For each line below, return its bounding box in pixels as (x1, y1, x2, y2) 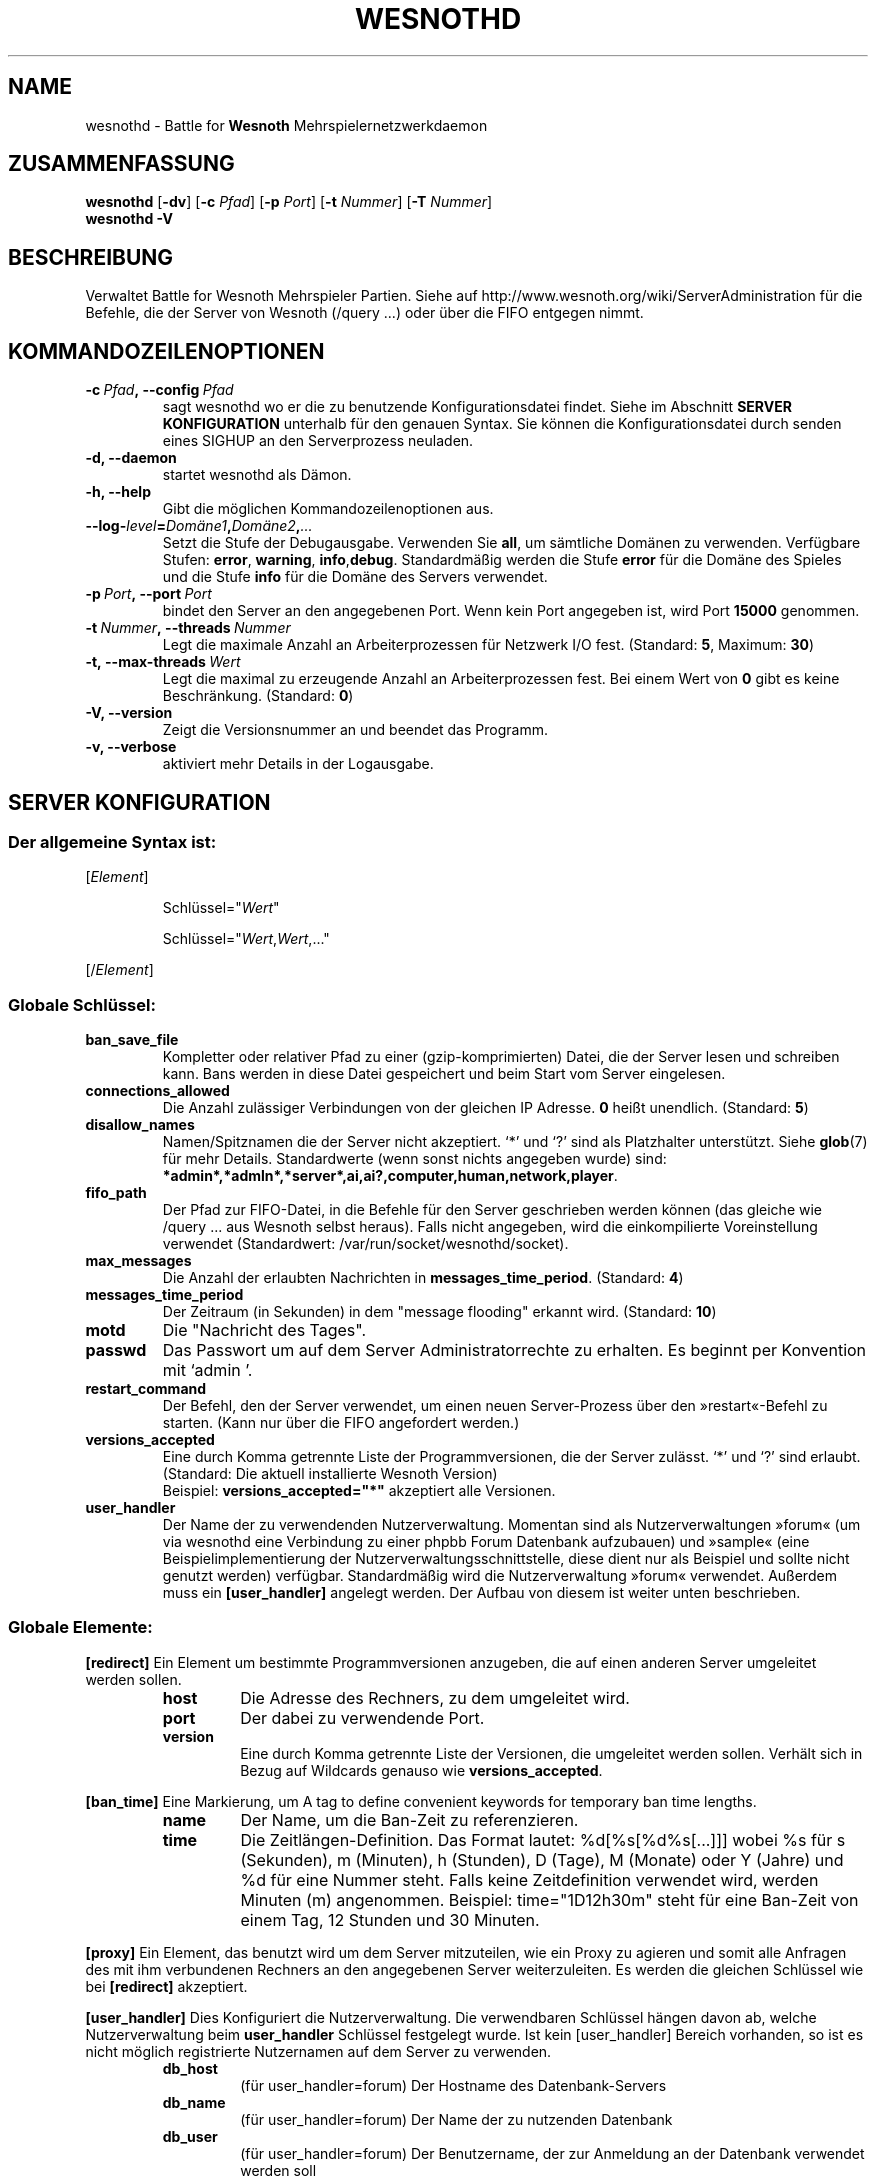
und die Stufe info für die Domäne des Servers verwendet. (162, 568, 548, 586)
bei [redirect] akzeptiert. (85, 1977, 248, 1995)
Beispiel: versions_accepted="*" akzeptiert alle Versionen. (162, 1482, 556, 1500)
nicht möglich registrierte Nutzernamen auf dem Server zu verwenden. (85, 2042, 552, 2060)
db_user (162, 2127, 218, 2145)
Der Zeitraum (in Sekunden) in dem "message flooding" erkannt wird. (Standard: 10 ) (162, 1303, 717, 1321)
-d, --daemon (85, 449, 177, 467)
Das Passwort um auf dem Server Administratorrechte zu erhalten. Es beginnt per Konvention (162, 1340, 867, 1361)
